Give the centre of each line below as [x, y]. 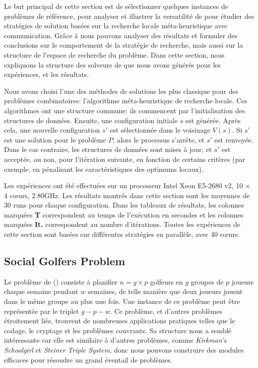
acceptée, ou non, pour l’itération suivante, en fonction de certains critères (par [125, 159]
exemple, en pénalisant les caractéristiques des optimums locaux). [104, 169]
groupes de [207, 281]
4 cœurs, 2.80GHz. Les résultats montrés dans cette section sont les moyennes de [127, 195]
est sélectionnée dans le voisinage [160, 130]
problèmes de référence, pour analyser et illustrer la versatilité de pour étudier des [129, 16]
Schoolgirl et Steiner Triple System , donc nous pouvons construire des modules [124, 350]
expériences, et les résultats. [46, 74]
